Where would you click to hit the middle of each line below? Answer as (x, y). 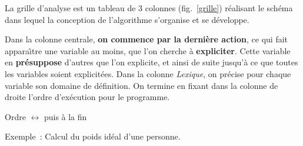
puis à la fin (65, 116)
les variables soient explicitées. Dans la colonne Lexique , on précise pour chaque (148, 73)
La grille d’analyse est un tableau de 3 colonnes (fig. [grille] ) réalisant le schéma (149, 8)
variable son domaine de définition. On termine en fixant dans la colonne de (141, 85)
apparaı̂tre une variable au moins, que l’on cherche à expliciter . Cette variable (148, 50)
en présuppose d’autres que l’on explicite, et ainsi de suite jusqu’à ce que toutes (151, 62)
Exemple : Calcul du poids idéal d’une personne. (93, 136)
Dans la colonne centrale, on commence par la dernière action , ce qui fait (146, 39)
